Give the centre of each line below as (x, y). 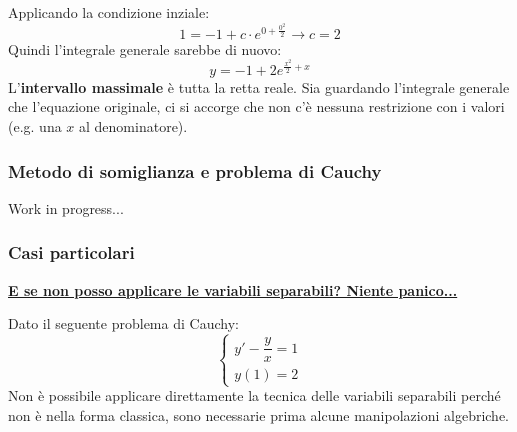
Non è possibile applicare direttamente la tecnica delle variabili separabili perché (254, 395)
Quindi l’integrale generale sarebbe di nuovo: (145, 48)
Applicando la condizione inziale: (109, 12)
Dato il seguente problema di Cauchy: (123, 323)
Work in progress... (66, 207)
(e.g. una (35, 126)
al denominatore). (133, 126)
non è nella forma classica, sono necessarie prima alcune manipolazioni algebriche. (259, 415)
